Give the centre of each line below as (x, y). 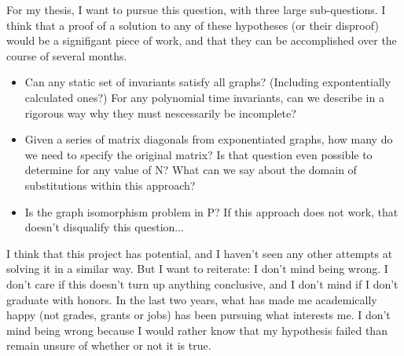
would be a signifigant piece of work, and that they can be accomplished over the (202, 40)
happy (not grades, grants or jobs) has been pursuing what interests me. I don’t (198, 315)
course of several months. (67, 55)
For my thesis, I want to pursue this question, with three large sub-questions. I (196, 9)
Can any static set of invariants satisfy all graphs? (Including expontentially (208, 82)
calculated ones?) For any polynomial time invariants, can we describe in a (204, 97)
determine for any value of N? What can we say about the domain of (191, 170)
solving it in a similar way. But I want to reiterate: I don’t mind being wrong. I (197, 269)
